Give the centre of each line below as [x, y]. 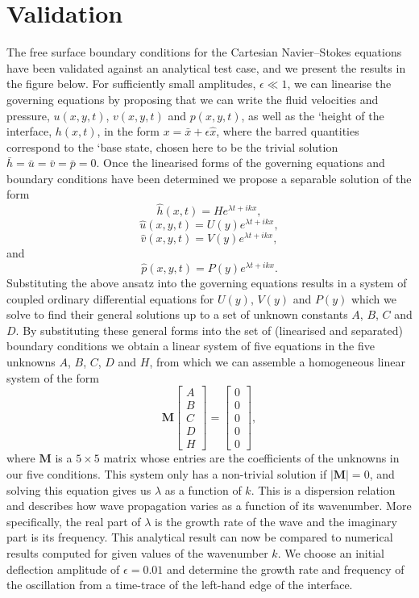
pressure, [28, 115]
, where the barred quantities [288, 131]
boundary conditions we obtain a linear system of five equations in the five [191, 346]
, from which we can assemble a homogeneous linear [277, 362]
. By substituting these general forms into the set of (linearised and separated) [209, 330]
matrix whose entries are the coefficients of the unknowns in [251, 458]
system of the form [53, 377]
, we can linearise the [339, 84]
